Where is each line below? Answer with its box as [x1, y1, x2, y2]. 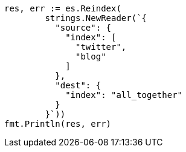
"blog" [75, 52, 106, 61]
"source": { [55, 23, 112, 32]
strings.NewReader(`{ [45, 13, 147, 23]
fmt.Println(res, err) [4, 119, 112, 129]
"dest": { [55, 81, 101, 90]
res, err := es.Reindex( [4, 4, 121, 13]
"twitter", [75, 42, 127, 52]
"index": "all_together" [65, 90, 183, 100]
